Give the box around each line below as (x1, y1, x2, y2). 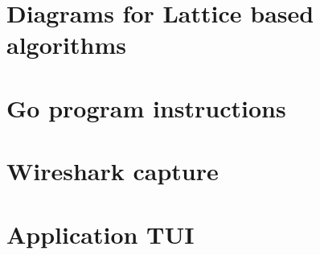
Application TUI (6, 217, 195, 250)
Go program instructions (6, 91, 286, 124)
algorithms (6, 28, 126, 61)
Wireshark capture (6, 154, 219, 187)
